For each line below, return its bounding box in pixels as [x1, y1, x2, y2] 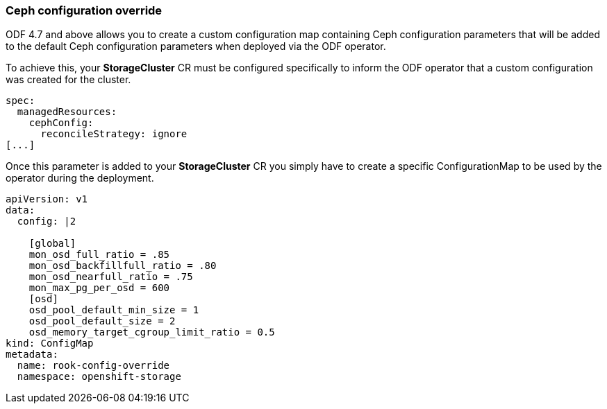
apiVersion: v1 [6, 193, 88, 205]
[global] [28, 238, 76, 250]
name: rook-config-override [17, 360, 170, 372]
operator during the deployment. [6, 172, 154, 184]
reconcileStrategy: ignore [40, 128, 188, 140]
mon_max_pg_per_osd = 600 [28, 282, 170, 294]
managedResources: [17, 106, 117, 118]
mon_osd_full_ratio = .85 [28, 249, 170, 261]
